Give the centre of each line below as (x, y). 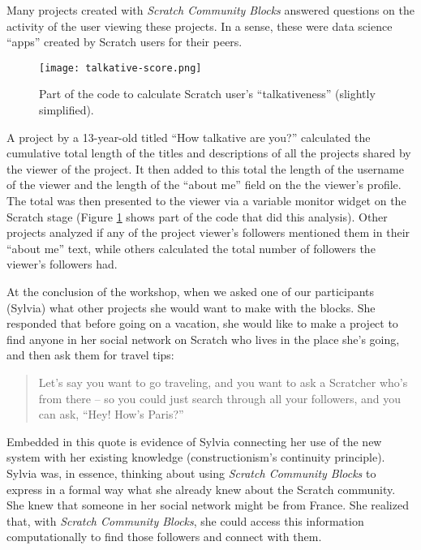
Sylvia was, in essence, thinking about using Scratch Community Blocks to (191, 473)
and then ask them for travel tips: (90, 355)
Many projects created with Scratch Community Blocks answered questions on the (211, 10)
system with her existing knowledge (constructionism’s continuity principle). (196, 457)
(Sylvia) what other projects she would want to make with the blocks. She (191, 307)
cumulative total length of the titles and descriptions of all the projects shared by (209, 153)
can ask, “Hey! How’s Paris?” (111, 414)
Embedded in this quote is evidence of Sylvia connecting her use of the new (194, 441)
